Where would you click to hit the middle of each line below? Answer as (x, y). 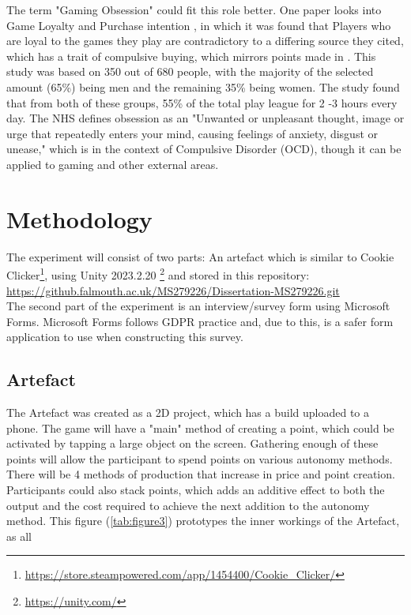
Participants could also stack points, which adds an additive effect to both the (196, 490)
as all (19, 536)
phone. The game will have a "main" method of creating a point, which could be (200, 427)
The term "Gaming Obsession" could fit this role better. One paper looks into (194, 9)
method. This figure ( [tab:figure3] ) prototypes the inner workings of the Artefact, (203, 521)
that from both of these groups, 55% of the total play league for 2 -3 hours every (202, 102)
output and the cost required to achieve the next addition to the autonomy (188, 505)
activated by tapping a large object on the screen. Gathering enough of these (192, 443)
